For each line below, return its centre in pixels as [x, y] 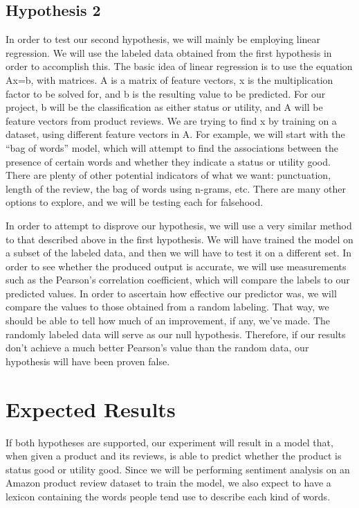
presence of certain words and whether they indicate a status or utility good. [168, 161]
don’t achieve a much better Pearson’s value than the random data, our [157, 348]
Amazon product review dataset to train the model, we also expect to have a [168, 483]
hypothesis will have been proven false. [88, 361]
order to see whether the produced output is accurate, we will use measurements [176, 266]
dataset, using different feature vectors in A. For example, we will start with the [175, 134]
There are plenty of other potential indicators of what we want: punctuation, [168, 175]
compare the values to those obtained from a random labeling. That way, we [167, 307]
